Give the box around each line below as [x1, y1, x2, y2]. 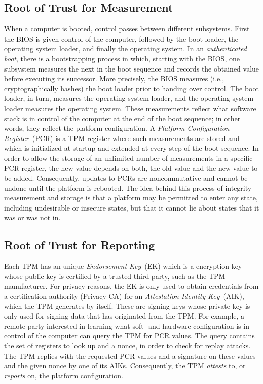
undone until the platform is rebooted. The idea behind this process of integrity [4, 182, 252, 193]
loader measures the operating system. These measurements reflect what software [4, 102, 256, 113]
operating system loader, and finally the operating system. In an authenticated [4, 43, 247, 54]
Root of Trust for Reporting [4, 237, 155, 253]
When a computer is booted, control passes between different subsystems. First [4, 23, 250, 34]
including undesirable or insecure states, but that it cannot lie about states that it [4, 202, 259, 213]
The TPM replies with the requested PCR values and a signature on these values [4, 350, 256, 361]
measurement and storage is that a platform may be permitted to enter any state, [4, 192, 258, 203]
